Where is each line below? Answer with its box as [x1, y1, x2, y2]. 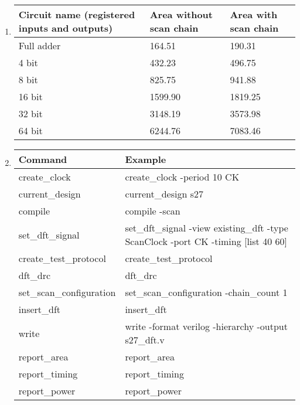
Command [18, 152, 67, 166]
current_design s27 [125, 187, 203, 200]
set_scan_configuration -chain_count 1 [125, 285, 288, 299]
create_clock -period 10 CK [125, 170, 240, 183]
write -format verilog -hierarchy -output [125, 319, 288, 333]
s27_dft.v [125, 333, 165, 346]
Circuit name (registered [18, 8, 135, 21]
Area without [149, 8, 213, 21]
